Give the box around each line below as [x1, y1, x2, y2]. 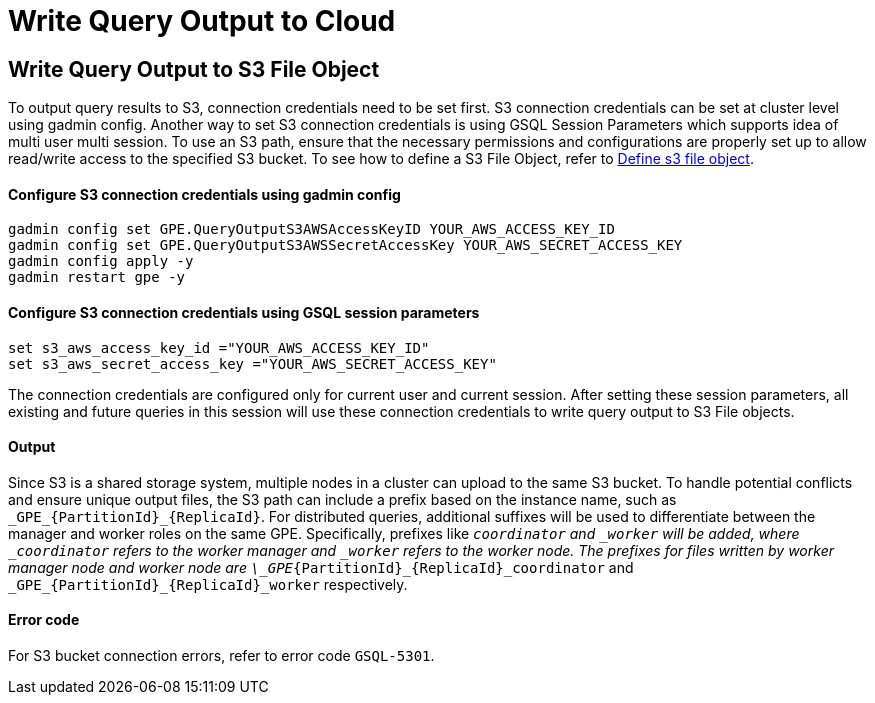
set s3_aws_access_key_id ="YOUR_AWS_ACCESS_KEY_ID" [8, 339, 430, 356]
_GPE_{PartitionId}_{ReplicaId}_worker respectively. [8, 575, 408, 593]
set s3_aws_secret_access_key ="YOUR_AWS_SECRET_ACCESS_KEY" [8, 355, 497, 372]
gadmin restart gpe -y [8, 269, 186, 286]
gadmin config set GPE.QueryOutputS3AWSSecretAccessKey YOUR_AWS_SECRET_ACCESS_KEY [8, 237, 683, 254]
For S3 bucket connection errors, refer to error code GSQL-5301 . [8, 647, 435, 665]
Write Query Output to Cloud [8, 4, 396, 38]
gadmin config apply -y [8, 253, 194, 270]
